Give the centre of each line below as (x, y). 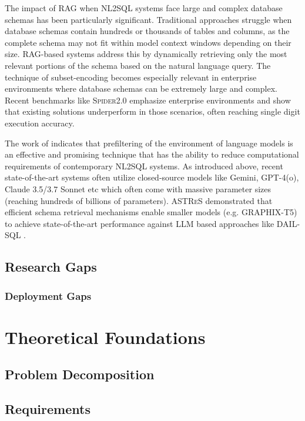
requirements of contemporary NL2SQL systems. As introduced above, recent (144, 166)
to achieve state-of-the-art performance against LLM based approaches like (140, 223)
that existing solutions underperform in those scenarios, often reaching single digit (152, 111)
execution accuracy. (40, 123)
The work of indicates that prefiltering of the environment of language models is (149, 143)
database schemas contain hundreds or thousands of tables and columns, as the (147, 31)
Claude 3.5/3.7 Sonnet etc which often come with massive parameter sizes (138, 188)
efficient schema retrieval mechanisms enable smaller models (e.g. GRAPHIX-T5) (151, 212)
